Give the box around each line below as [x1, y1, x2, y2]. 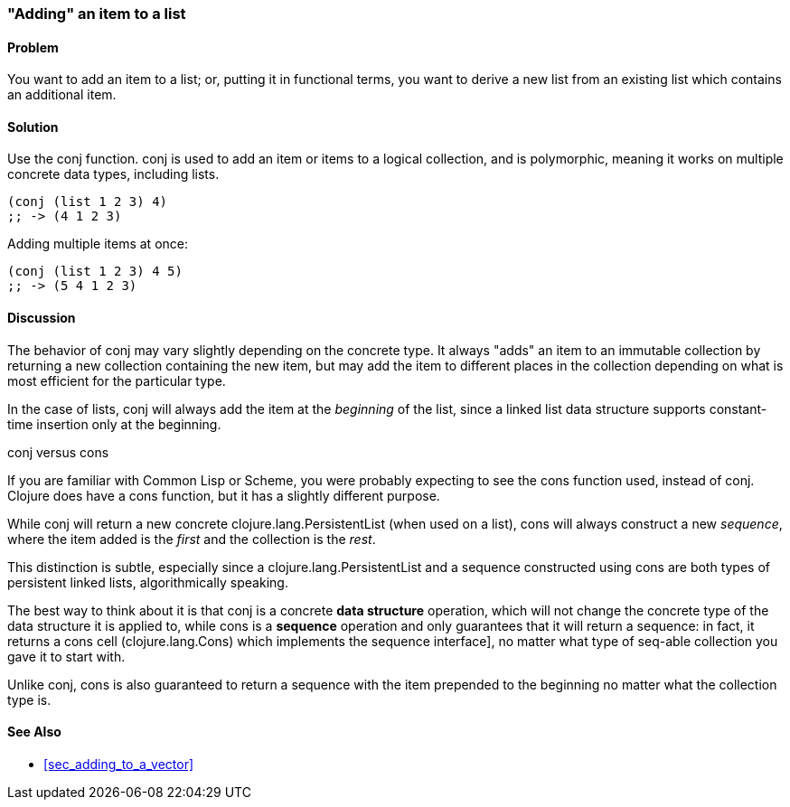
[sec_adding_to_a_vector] [43, 755, 194, 772]
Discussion [7, 310, 76, 326]
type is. [7, 691, 52, 708]
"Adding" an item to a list [7, 5, 186, 23]
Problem [7, 39, 59, 55]
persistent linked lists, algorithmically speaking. [7, 574, 288, 590]
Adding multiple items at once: [7, 236, 188, 252]
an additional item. [7, 87, 117, 103]
